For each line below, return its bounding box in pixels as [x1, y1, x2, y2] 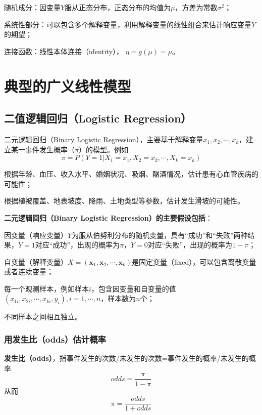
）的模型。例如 [78, 144, 128, 154]
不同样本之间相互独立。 [4, 311, 82, 322]
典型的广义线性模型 [4, 75, 132, 96]
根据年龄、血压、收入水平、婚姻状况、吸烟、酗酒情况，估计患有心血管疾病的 [4, 169, 258, 179]
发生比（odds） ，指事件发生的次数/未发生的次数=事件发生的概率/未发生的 [4, 353, 249, 363]
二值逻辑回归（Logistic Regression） [4, 110, 192, 126]
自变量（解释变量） [4, 256, 68, 267]
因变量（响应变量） [4, 229, 68, 240]
